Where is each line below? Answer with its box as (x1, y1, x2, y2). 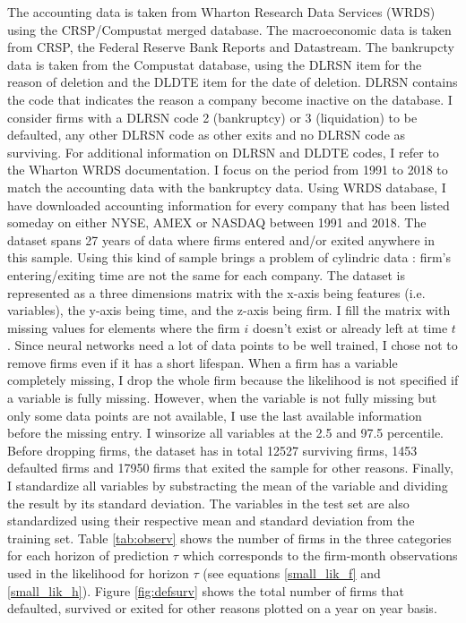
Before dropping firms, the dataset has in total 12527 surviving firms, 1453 (7, 440, 418, 459)
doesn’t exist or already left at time (252, 318, 448, 337)
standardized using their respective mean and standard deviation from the (7, 511, 415, 530)
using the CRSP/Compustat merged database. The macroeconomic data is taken (7, 20, 452, 38)
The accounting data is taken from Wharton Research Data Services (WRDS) (7, 3, 436, 21)
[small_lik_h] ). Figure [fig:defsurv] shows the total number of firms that (7, 581, 404, 600)
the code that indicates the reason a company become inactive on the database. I (7, 90, 453, 108)
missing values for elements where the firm (7, 318, 240, 337)
